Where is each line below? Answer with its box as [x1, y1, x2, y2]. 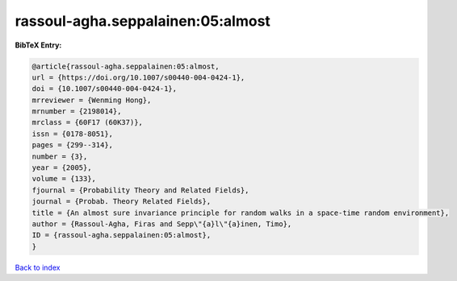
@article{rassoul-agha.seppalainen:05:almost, [31, 61, 220, 71]
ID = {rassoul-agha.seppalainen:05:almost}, [31, 230, 212, 240]
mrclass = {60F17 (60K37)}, [31, 118, 143, 127]
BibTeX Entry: [15, 40, 62, 50]
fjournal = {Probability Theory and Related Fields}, [31, 185, 249, 195]
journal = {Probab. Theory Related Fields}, [31, 197, 212, 206]
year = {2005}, [31, 163, 92, 172]
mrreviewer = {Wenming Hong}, [31, 95, 152, 105]
